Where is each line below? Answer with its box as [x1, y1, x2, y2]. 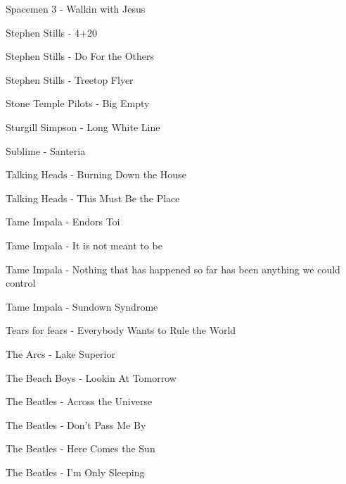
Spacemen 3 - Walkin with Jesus [6, 1, 146, 15]
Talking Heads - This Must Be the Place [6, 190, 180, 205]
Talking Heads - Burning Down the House [6, 167, 186, 182]
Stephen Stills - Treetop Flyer [6, 72, 134, 87]
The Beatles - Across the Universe [6, 394, 153, 409]
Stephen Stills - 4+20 [6, 25, 97, 39]
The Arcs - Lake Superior [6, 346, 115, 361]
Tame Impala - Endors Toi [6, 214, 120, 229]
